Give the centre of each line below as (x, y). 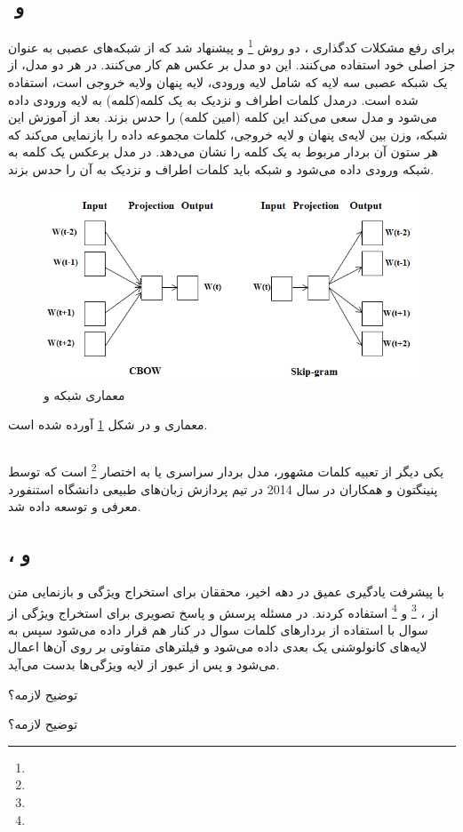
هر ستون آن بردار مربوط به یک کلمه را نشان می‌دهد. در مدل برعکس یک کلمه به (223, 152)
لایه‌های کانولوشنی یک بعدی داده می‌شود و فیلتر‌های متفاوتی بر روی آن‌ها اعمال (218, 647)
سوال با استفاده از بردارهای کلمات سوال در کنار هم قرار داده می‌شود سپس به (218, 629)
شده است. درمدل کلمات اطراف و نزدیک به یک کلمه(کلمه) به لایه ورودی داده (213, 99)
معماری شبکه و (84, 394)
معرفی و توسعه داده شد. (75, 506)
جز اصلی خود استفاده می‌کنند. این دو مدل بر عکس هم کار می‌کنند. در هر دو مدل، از (232, 64)
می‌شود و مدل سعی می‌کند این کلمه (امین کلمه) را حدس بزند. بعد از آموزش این (223, 117)
